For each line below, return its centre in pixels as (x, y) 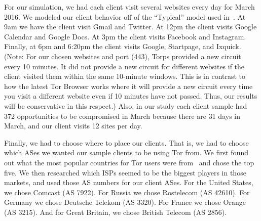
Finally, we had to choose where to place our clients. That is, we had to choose (126, 142)
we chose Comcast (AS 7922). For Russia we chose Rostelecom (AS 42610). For (127, 192)
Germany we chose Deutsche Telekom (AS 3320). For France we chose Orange (125, 202)
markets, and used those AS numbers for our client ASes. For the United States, (129, 182)
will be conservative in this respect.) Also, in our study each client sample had (126, 105)
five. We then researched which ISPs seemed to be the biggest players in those (125, 172)
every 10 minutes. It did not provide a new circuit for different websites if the (124, 66)
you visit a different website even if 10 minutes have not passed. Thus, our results (131, 96)
